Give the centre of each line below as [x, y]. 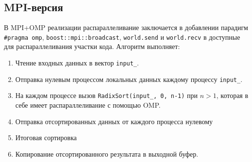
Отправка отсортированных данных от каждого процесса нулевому [114, 121]
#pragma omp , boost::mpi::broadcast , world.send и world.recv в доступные [122, 37]
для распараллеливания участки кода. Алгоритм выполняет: [92, 46]
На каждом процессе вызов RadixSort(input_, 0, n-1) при [107, 95]
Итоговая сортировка [46, 138]
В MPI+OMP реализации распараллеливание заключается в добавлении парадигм [126, 27]
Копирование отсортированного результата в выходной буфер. [107, 154]
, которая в [232, 95]
